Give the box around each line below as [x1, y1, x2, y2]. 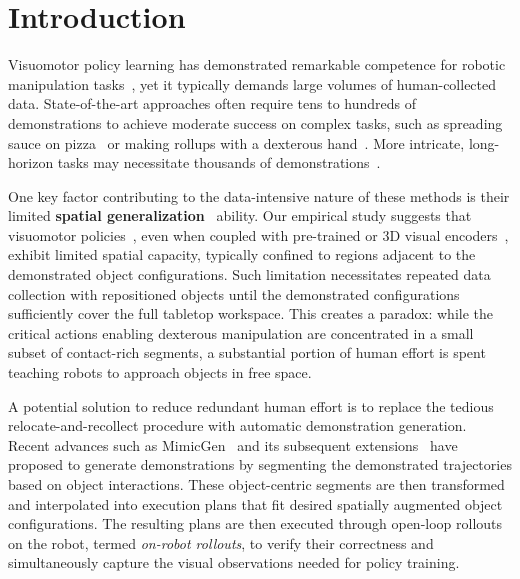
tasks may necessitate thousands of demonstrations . [57, 152, 381, 173]
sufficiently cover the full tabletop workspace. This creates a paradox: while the [8, 303, 493, 324]
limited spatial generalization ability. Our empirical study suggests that [8, 205, 472, 226]
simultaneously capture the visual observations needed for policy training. [8, 552, 460, 573]
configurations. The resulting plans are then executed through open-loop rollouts [8, 513, 503, 534]
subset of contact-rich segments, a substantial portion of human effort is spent [8, 342, 486, 363]
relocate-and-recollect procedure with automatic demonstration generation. [8, 415, 467, 436]
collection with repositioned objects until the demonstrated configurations [8, 283, 460, 304]
